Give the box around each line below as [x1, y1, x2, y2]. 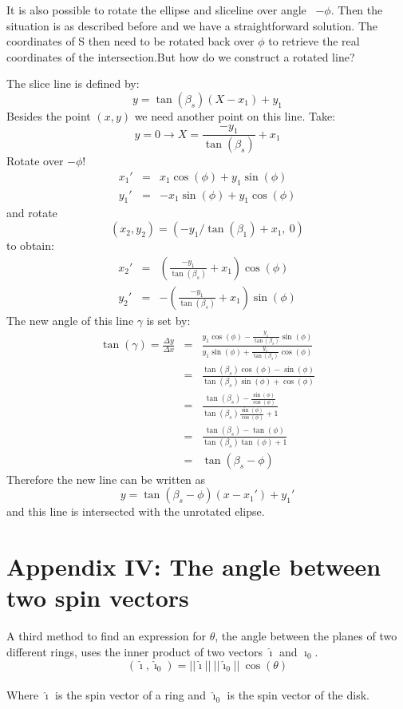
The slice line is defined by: [6, 75, 140, 92]
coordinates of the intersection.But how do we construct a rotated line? [6, 48, 355, 65]
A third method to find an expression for [6, 628, 206, 644]
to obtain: [6, 237, 54, 254]
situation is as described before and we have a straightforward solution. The [6, 17, 377, 34]
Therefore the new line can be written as [6, 470, 206, 487]
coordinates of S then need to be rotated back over [6, 33, 255, 50]
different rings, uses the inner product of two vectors [6, 643, 263, 659]
